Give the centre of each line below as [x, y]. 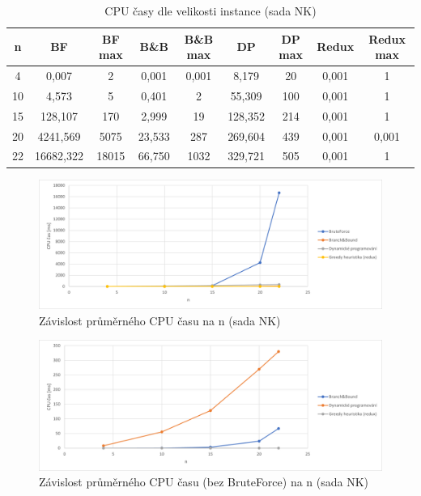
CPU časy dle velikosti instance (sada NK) [210, 11]
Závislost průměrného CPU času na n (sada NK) [160, 320]
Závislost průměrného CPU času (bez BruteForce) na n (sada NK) [204, 482]
